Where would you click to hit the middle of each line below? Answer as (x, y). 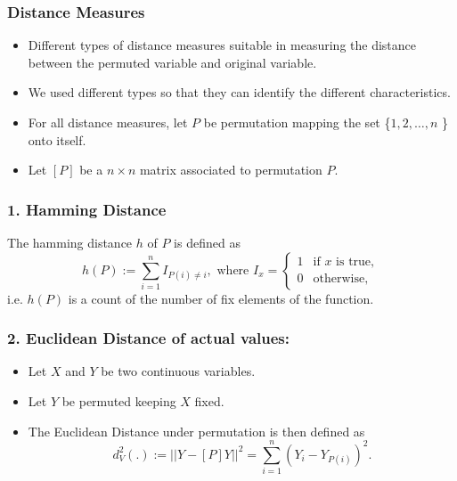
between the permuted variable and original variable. (172, 62)
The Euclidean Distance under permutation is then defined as (196, 431)
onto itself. (57, 139)
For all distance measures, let (108, 122)
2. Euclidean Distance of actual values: (148, 338)
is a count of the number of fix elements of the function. (221, 298)
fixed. (209, 401)
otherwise (339, 279)
